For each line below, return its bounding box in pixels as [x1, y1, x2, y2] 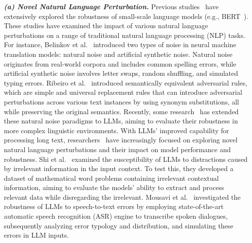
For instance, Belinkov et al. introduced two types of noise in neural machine [4, 39, 236, 50]
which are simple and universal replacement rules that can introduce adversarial [4, 87, 242, 97]
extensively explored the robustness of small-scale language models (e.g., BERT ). [4, 11, 249, 21]
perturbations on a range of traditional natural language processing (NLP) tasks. [4, 30, 246, 40]
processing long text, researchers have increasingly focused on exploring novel [4, 135, 238, 145]
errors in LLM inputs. [4, 230, 69, 240]
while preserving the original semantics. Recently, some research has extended [4, 106, 239, 116]
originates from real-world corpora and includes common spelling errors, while [4, 58, 236, 69]
